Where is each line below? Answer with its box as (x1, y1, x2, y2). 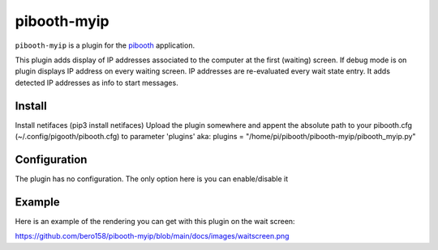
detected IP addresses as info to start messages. (15, 78, 178, 87)
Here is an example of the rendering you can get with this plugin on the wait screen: (15, 216, 295, 226)
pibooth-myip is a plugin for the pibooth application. (15, 40, 195, 50)
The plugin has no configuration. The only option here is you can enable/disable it (15, 174, 289, 184)
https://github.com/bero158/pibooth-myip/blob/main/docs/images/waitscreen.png (15, 231, 290, 241)
